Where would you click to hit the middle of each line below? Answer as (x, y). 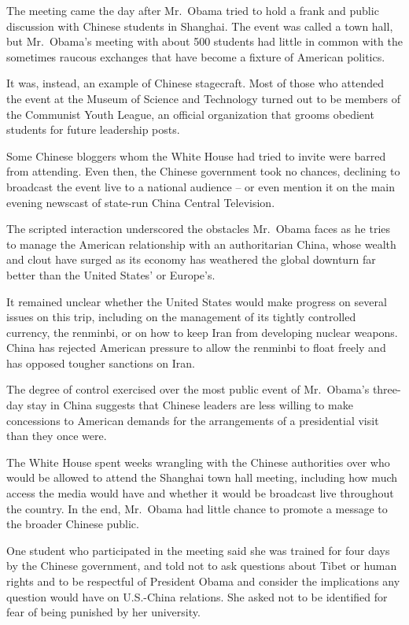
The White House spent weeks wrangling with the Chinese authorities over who (198, 462)
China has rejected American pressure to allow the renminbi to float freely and (196, 348)
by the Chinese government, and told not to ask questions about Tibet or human (202, 566)
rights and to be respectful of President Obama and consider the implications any (203, 581)
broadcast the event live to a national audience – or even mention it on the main (201, 186)
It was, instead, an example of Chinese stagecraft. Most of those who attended (195, 83)
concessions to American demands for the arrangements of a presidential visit (193, 420)
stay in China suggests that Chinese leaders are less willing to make (190, 405)
